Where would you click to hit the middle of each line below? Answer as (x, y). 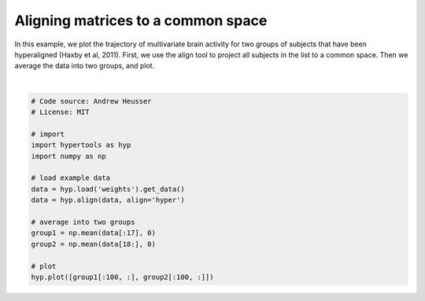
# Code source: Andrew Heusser (92, 101)
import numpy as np (68, 156)
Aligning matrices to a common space (141, 20)
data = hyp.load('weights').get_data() (108, 189)
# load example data (70, 178)
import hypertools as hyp (81, 145)
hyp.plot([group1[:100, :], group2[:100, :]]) (122, 277)
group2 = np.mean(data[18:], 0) (94, 244)
